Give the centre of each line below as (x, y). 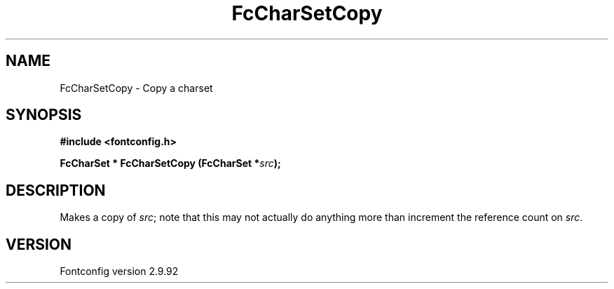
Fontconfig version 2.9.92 (119, 271)
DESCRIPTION (56, 190)
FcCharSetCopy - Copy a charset (136, 88)
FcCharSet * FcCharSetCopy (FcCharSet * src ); (170, 163)
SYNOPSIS (44, 115)
